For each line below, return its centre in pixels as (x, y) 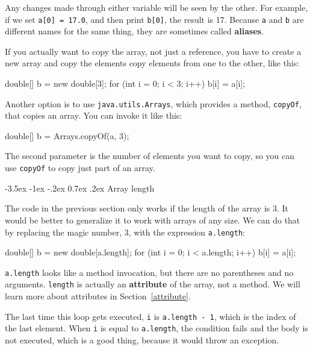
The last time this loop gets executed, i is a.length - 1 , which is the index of (150, 316)
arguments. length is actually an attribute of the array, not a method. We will (153, 284)
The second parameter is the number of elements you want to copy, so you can (150, 156)
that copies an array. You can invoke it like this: (94, 115)
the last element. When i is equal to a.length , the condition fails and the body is (156, 328)
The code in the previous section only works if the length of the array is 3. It (147, 208)
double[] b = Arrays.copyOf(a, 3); (67, 135)
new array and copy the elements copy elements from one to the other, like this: (152, 63)
